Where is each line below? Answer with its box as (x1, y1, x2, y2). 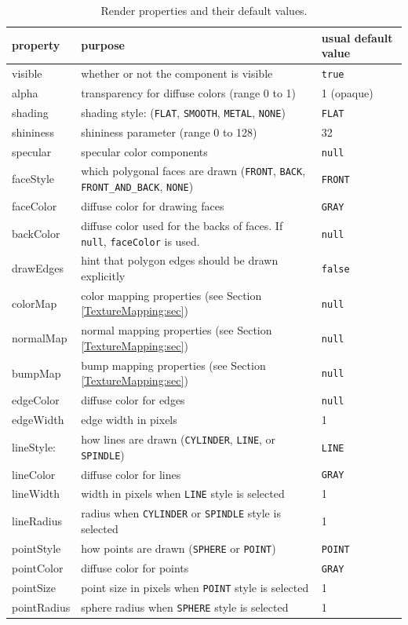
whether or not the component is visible (81, 65, 273, 82)
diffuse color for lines (81, 466, 181, 482)
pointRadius (12, 598, 71, 615)
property (12, 37, 60, 53)
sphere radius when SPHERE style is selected (81, 598, 289, 615)
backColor (12, 225, 60, 241)
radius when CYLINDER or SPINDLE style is (81, 505, 281, 521)
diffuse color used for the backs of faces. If (81, 217, 283, 233)
